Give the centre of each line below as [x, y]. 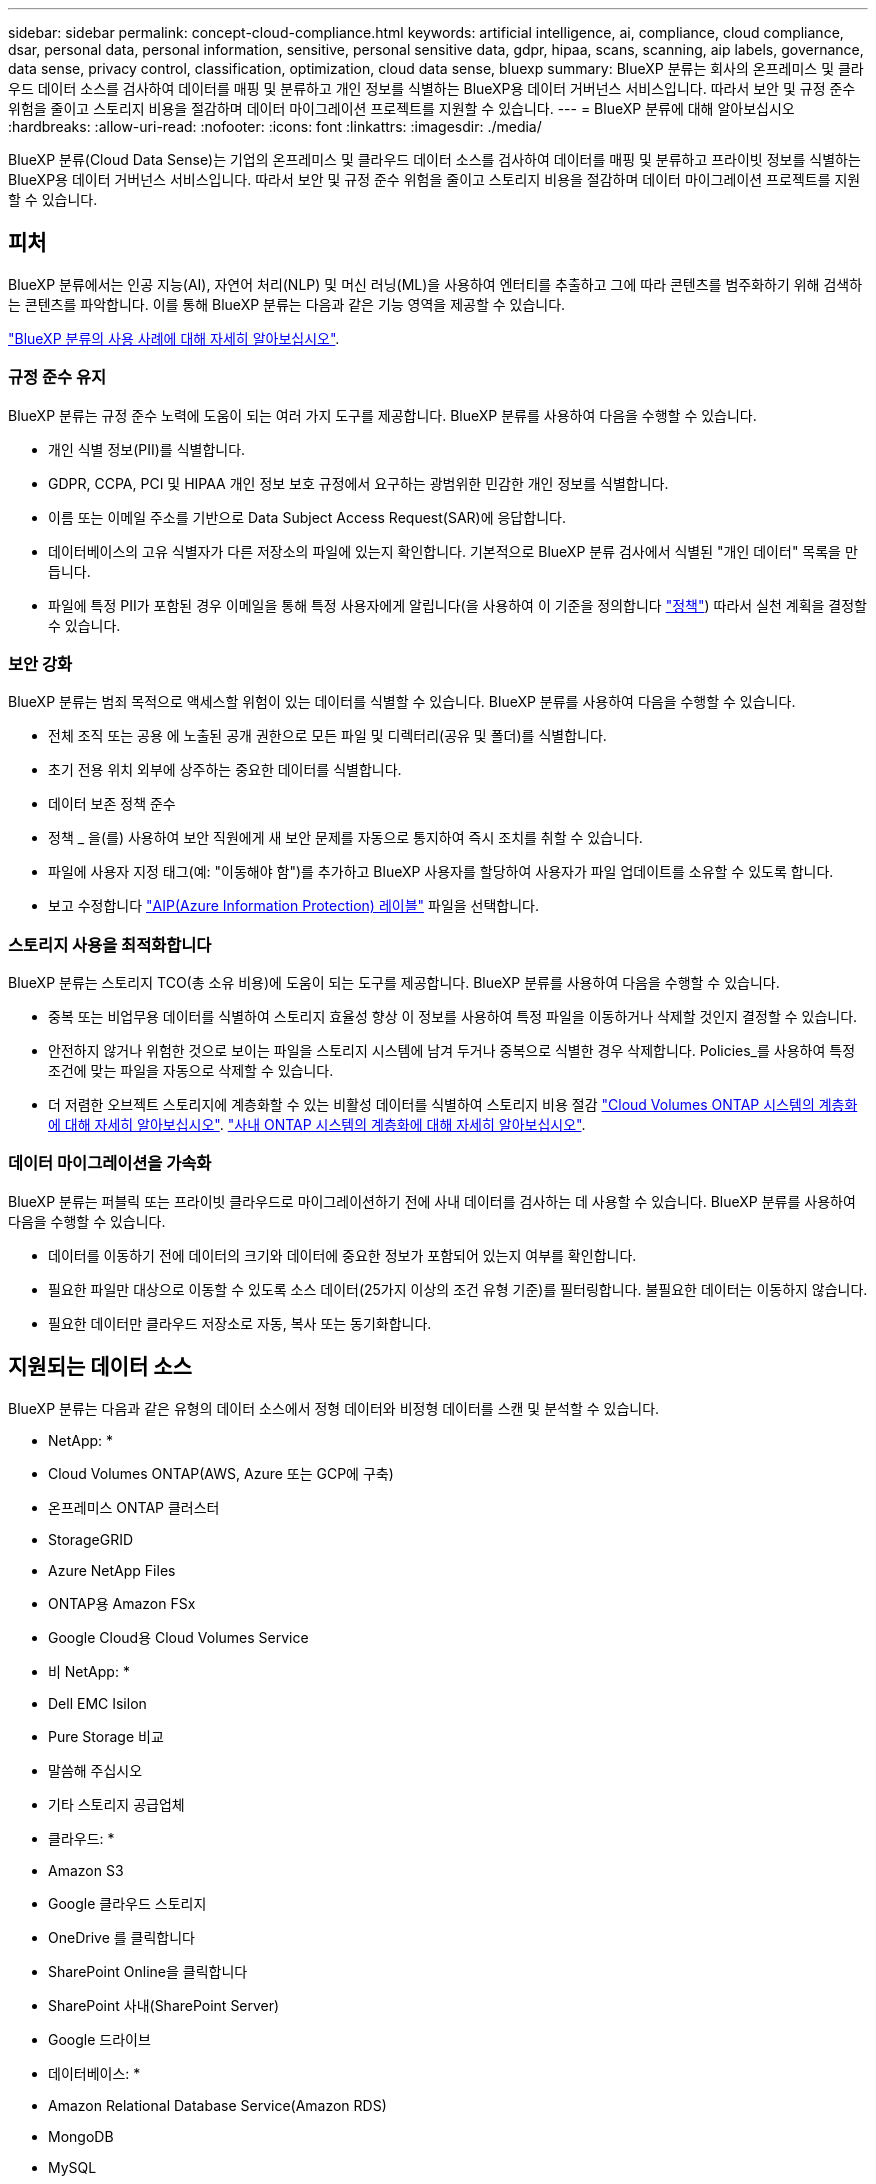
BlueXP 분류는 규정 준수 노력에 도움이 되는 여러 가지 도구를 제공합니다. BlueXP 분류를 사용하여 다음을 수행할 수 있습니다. [382, 415]
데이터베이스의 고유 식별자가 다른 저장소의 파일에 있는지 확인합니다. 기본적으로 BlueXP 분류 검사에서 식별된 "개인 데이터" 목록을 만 [453, 551]
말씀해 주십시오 [95, 1770]
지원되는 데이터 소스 [100, 1367]
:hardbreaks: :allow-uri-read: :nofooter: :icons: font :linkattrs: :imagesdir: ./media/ [275, 126]
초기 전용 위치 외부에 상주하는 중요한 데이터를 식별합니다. [225, 770]
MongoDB [81, 2136]
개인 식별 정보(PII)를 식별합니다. [147, 449]
